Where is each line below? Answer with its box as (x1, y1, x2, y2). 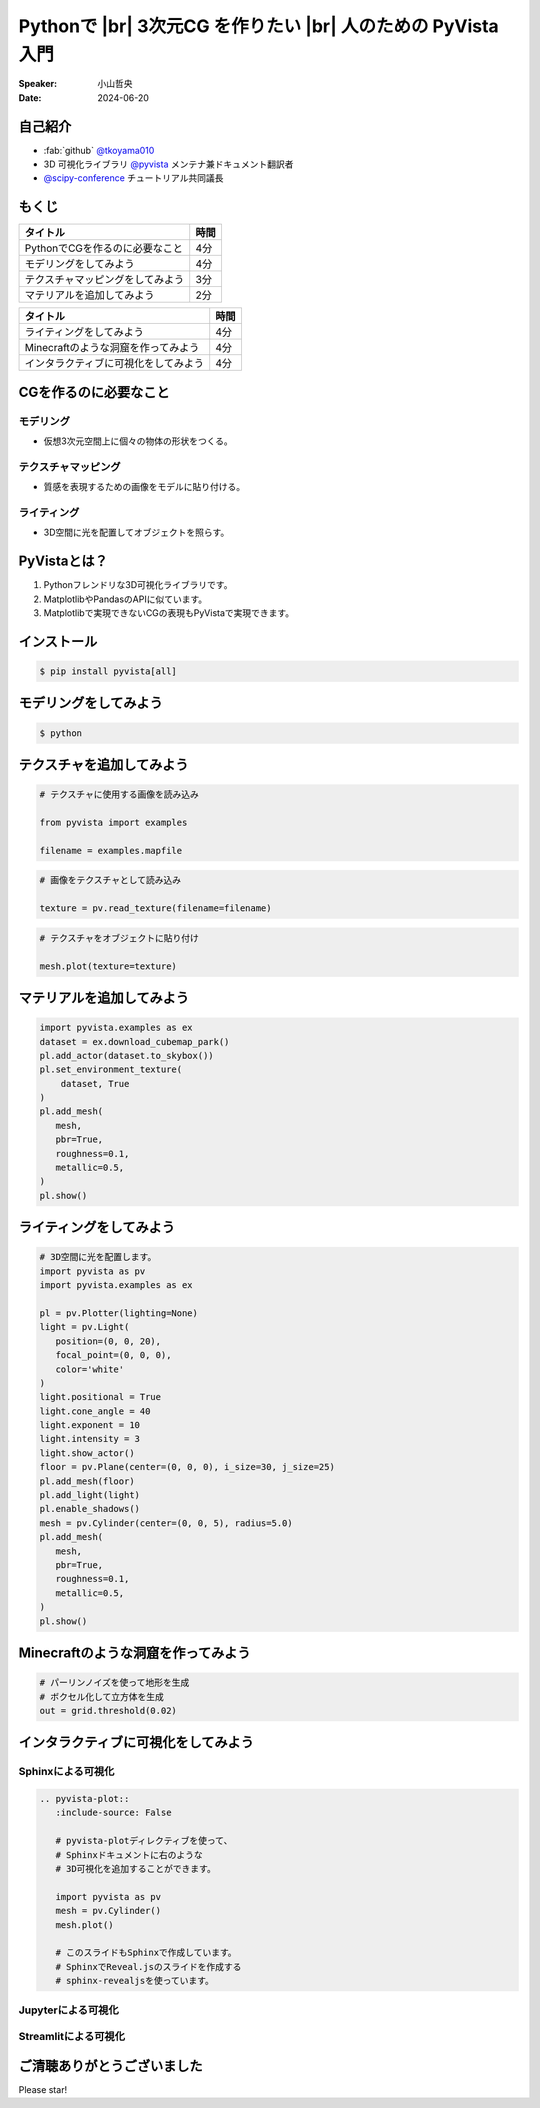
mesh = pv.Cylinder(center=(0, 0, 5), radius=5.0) (39, 1517, 294, 1529)
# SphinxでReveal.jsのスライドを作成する (55, 1961, 242, 1972)
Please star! (18, 2083, 68, 2095)
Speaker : (18, 78, 58, 90)
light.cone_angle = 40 (39, 1405, 151, 1417)
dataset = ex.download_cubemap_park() (39, 1036, 230, 1047)
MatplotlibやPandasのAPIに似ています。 (43, 593, 208, 605)
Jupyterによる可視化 (18, 2003, 119, 2017)
